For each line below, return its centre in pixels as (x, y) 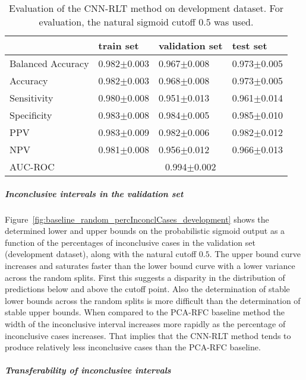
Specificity (31, 115)
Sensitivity (31, 98)
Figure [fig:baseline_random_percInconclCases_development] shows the (137, 219)
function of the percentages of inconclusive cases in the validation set (130, 242)
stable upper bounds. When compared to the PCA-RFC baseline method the (145, 312)
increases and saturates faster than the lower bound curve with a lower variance (150, 265)
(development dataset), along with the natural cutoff (101, 254)
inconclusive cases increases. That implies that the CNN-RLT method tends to (148, 335)
